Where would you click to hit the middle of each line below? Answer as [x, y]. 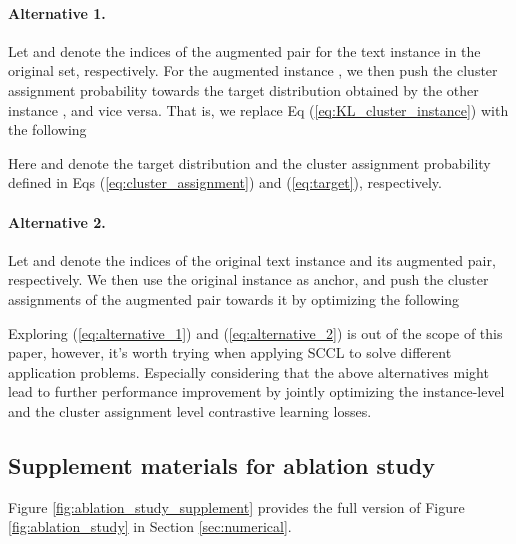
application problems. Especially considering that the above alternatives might [248, 371]
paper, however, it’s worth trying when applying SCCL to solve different [230, 352]
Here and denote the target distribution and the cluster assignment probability [249, 162]
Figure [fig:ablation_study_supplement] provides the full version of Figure [236, 506]
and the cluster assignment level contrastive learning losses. [190, 410]
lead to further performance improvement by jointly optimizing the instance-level [256, 391]
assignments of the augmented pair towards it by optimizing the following [234, 298]
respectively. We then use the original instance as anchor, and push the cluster [248, 279]
